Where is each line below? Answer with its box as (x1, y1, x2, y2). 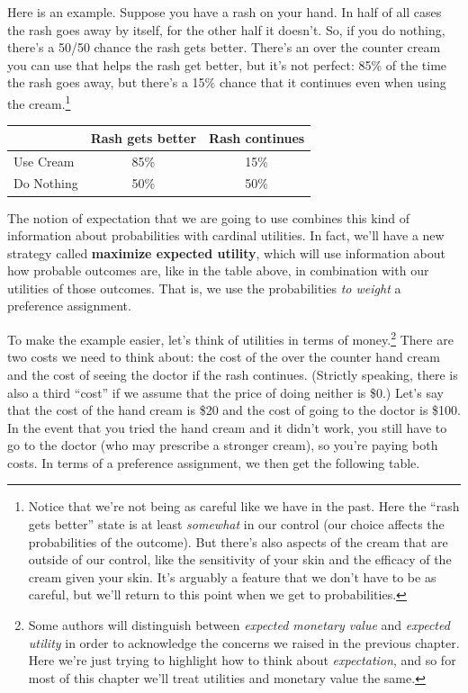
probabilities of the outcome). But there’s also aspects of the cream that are (28, 532, 448, 551)
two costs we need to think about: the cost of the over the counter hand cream (7, 347, 440, 366)
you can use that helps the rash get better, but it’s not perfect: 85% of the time (7, 55, 447, 74)
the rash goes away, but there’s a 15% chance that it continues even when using (7, 73, 446, 92)
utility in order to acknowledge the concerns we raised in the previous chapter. (28, 633, 460, 652)
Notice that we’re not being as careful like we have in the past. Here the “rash (28, 497, 460, 516)
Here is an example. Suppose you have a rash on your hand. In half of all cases (7, 3, 442, 21)
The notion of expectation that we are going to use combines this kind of (7, 208, 410, 227)
